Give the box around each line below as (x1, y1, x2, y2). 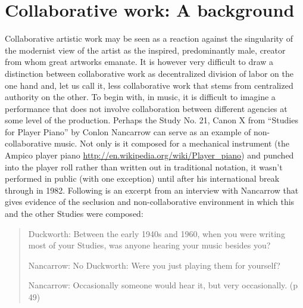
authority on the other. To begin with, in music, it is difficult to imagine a (5, 91, 276, 103)
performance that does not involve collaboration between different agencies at (5, 102, 288, 114)
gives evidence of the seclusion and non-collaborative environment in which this (5, 195, 295, 208)
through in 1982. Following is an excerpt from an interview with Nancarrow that (5, 183, 299, 196)
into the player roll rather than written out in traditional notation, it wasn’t (5, 160, 283, 173)
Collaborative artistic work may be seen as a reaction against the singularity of (5, 32, 293, 45)
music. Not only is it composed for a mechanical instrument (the (54, 137, 289, 150)
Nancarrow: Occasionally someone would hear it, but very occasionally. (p (28, 279, 298, 291)
